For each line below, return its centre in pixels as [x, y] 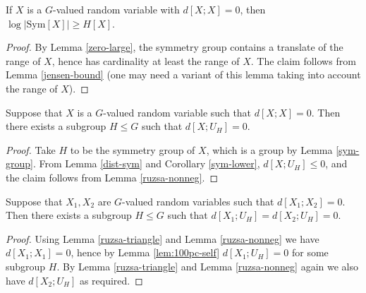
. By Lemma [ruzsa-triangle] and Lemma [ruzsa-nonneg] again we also [207, 266]
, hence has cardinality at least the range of [146, 60]
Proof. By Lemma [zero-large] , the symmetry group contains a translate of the [175, 47]
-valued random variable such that [177, 112]
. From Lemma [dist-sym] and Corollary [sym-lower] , [146, 163]
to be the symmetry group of [133, 149]
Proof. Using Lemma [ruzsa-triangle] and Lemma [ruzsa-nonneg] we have [163, 238]
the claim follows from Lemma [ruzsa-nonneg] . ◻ [112, 177]
